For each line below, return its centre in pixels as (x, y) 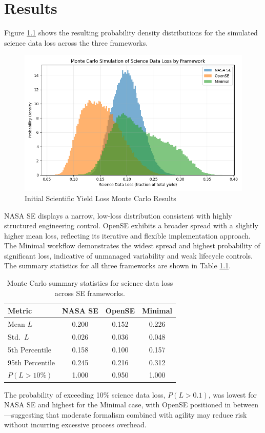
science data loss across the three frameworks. (76, 42)
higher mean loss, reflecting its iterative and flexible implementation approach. (127, 235)
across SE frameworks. (90, 293)
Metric (20, 311)
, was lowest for (232, 394)
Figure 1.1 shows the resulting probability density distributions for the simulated (131, 33)
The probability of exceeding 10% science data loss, (85, 394)
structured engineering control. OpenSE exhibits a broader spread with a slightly (131, 225)
